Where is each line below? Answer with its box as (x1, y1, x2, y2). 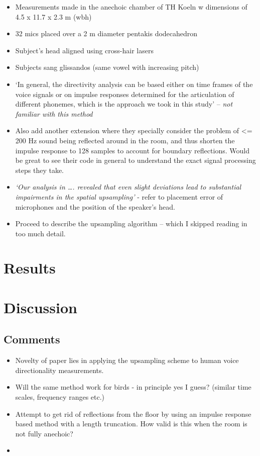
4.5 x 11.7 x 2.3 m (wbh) (15, 11, 92, 22)
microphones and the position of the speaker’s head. (15, 201, 175, 212)
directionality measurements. (15, 364, 104, 375)
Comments (4, 331, 60, 347)
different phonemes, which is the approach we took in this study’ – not (15, 99, 233, 109)
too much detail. (15, 228, 66, 238)
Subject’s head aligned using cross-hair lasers (15, 45, 154, 55)
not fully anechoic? (15, 428, 73, 438)
